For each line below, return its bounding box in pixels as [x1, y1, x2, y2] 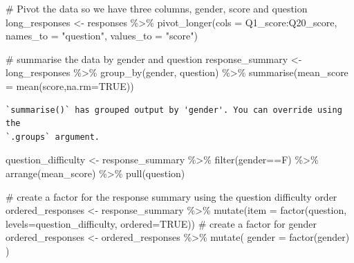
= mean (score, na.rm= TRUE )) [6, 78, 134, 93]
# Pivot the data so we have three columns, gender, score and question [6, 1, 308, 15]
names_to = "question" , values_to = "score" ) [6, 28, 198, 43]
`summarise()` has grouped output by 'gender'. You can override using [6, 105, 342, 115]
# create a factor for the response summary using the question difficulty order [6, 189, 337, 203]
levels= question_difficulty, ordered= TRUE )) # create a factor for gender [6, 216, 317, 230]
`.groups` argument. [6, 131, 100, 142]
